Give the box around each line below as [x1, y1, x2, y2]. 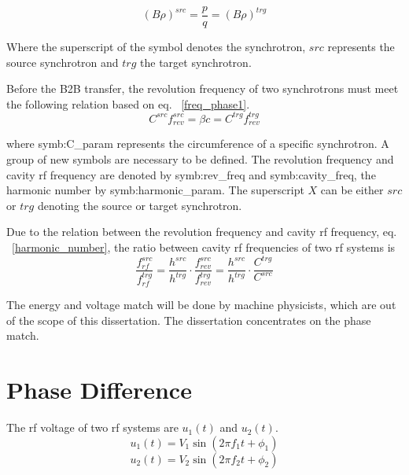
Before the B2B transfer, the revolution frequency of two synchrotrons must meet [6, 80, 399, 97]
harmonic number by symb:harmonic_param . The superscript [6, 182, 304, 198]
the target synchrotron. [140, 53, 252, 70]
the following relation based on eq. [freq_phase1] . [6, 95, 250, 112]
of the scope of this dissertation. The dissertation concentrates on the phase [6, 311, 371, 328]
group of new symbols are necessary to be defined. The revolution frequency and [6, 150, 394, 167]
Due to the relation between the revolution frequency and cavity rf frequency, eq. [6, 223, 397, 240]
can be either [320, 182, 384, 198]
